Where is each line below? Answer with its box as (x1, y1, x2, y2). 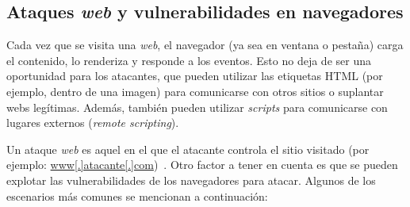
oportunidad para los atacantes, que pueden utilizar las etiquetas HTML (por (6, 67, 383, 84)
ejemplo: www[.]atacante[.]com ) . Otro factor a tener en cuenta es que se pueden (6, 156, 398, 173)
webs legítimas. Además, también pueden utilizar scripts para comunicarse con (6, 98, 388, 115)
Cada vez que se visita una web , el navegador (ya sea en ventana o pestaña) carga (6, 36, 404, 53)
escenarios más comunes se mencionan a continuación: (6, 187, 268, 204)
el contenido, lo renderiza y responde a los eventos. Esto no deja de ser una (6, 52, 371, 68)
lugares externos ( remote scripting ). (6, 114, 179, 131)
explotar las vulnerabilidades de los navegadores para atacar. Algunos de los (6, 171, 376, 188)
